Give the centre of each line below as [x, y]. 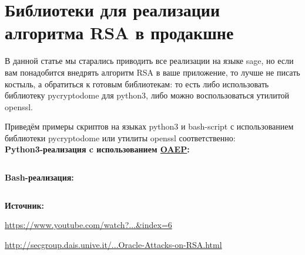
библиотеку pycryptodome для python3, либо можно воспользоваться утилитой [147, 95]
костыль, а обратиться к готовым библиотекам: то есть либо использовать [137, 84]
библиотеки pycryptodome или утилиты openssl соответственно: [120, 137]
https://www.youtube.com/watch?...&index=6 [88, 225]
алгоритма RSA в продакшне [119, 33]
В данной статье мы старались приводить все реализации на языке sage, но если [149, 61]
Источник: [24, 205]
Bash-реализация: [39, 177]
